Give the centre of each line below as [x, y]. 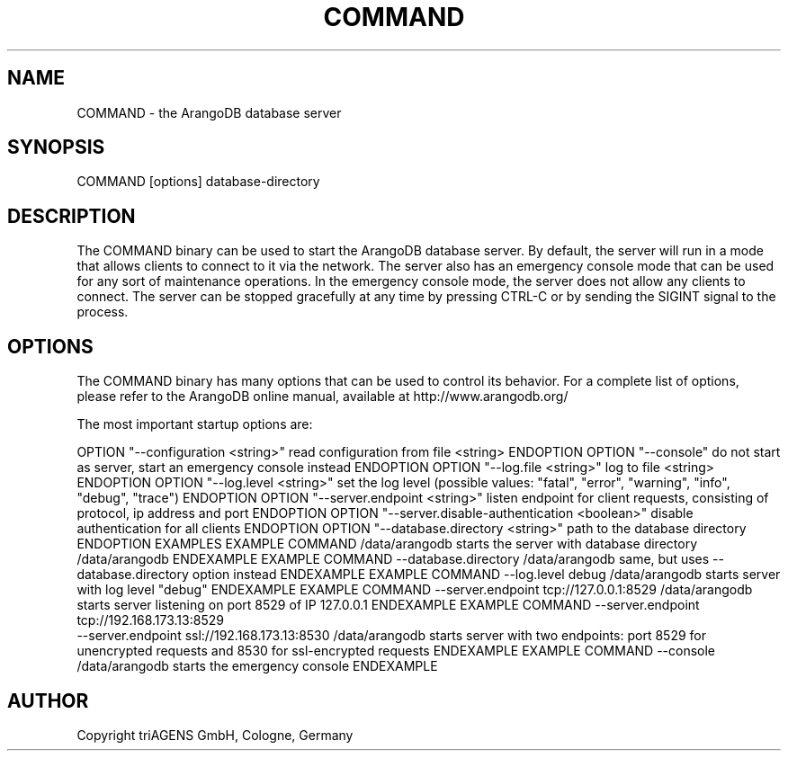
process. [103, 312]
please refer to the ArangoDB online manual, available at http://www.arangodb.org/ [322, 397]
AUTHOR [48, 700]
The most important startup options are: [195, 424]
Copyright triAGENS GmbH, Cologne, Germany [215, 735]
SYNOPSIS [56, 147]
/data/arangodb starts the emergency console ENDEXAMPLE [257, 666]
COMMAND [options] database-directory [198, 182]
